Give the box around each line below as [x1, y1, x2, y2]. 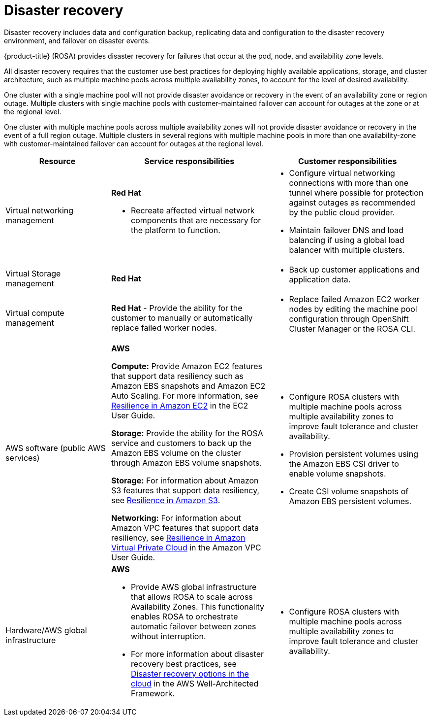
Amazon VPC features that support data [111, 522, 259, 533]
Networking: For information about [111, 513, 241, 523]
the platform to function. [131, 225, 220, 235]
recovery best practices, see [131, 658, 237, 669]
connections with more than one [289, 177, 409, 188]
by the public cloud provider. [289, 207, 395, 217]
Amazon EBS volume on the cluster [111, 447, 241, 458]
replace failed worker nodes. [111, 322, 217, 333]
